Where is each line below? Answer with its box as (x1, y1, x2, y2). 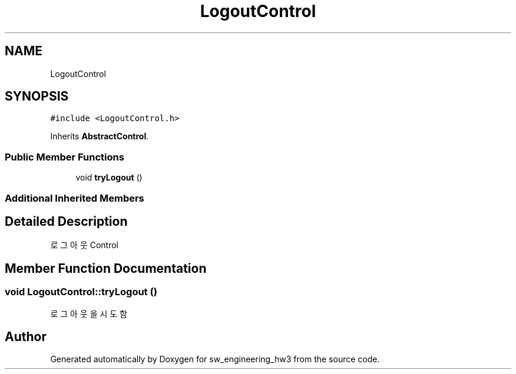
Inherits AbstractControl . (50, 131, 149, 142)
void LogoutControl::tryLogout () (5, 286, 157, 298)
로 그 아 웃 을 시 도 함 (50, 308, 127, 319)
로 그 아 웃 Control (50, 240, 118, 251)
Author (5, 329, 47, 345)
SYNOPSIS (5, 89, 69, 104)
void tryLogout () (75, 172, 143, 183)
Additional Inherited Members (5, 192, 144, 204)
